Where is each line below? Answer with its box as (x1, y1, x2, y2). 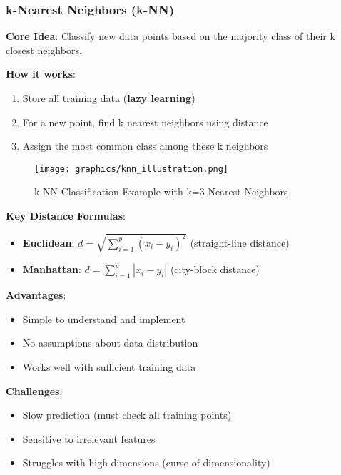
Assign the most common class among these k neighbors (22, 138, 268, 153)
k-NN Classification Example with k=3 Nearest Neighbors (34, 184, 288, 199)
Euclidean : (22, 235, 75, 250)
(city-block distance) (170, 262, 260, 277)
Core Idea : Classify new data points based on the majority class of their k (6, 29, 335, 44)
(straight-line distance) (190, 235, 290, 250)
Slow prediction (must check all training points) (22, 407, 232, 422)
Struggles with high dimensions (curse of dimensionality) (22, 455, 270, 470)
